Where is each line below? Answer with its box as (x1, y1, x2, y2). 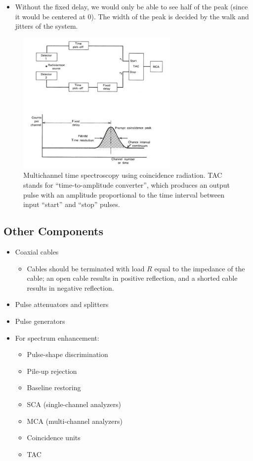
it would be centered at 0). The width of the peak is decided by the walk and (15, 11, 249, 21)
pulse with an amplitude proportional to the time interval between (23, 189, 224, 200)
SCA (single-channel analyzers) (27, 399, 121, 409)
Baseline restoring (27, 382, 81, 393)
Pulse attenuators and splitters (15, 299, 109, 309)
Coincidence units (27, 432, 81, 443)
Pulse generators (15, 315, 65, 326)
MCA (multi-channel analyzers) (27, 415, 123, 426)
